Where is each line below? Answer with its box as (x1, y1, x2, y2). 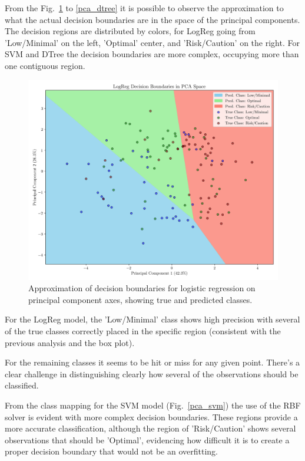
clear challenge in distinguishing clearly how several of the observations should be (5, 367, 299, 380)
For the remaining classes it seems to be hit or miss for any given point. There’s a (5, 356, 300, 368)
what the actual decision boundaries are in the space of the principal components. (5, 13, 300, 25)
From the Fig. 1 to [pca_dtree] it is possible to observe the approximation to (5, 2, 284, 14)
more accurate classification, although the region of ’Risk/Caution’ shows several (5, 422, 296, 434)
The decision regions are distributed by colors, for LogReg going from (5, 25, 256, 37)
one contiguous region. (5, 59, 85, 71)
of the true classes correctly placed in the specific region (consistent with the (5, 325, 281, 337)
